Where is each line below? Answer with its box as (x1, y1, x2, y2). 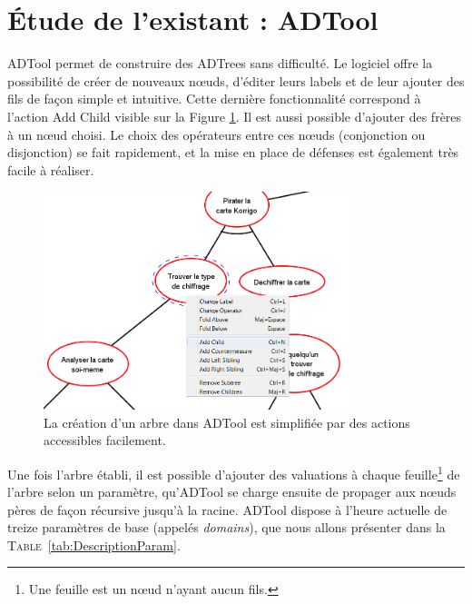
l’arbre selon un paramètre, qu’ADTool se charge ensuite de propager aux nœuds (7, 482, 457, 501)
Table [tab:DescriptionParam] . (7, 535, 181, 554)
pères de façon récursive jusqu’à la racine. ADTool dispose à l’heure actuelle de (7, 500, 447, 519)
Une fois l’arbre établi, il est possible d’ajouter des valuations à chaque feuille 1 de (7, 461, 460, 483)
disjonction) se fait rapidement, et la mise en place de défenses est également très (7, 143, 459, 162)
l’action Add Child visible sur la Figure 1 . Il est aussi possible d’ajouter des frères (7, 106, 462, 125)
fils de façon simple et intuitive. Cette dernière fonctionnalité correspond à (7, 89, 421, 108)
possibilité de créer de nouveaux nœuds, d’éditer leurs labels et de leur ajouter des (7, 71, 465, 90)
